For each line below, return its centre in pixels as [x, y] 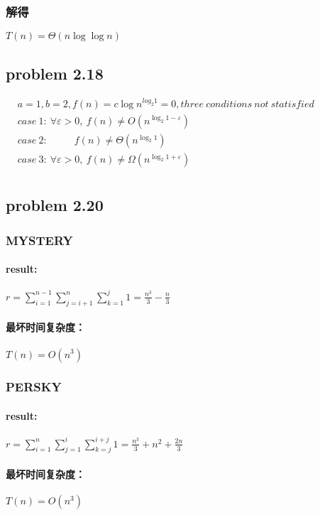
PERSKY [34, 387]
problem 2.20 [55, 205]
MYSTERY [39, 240]
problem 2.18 [55, 73]
